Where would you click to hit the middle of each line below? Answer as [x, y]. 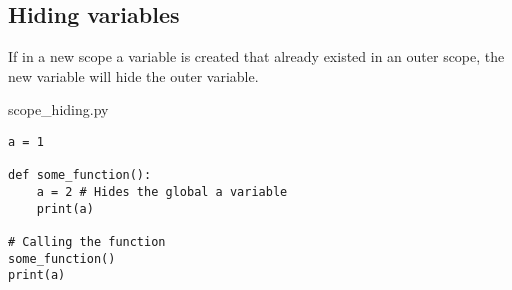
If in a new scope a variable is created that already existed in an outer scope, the [256, 56]
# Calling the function [87, 241]
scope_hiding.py [58, 109]
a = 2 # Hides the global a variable [162, 191]
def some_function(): [80, 175]
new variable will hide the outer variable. [133, 75]
